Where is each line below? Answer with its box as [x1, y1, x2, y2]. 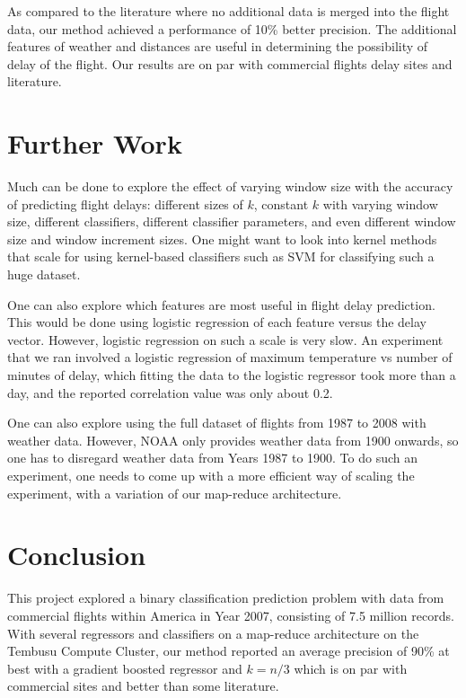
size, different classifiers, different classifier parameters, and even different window [7, 212, 456, 231]
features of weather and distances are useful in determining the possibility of [7, 37, 428, 56]
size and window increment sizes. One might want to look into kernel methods [7, 229, 437, 248]
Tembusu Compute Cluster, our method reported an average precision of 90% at [7, 641, 450, 660]
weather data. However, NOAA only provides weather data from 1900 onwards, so [7, 430, 459, 449]
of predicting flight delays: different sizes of [7, 194, 243, 213]
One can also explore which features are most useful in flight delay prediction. [7, 295, 435, 314]
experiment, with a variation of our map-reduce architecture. [7, 483, 342, 502]
